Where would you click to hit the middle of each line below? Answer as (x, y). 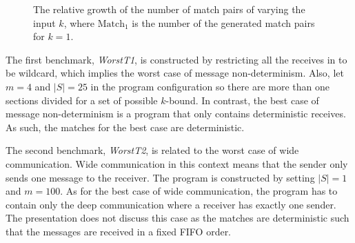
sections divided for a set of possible (82, 100)
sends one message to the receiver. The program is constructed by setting (160, 177)
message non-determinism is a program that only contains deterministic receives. (176, 114)
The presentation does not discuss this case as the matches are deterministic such (177, 218)
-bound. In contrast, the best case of (242, 100)
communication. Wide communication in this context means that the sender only (177, 163)
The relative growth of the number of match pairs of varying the (169, 9)
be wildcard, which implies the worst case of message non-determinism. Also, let (175, 73)
